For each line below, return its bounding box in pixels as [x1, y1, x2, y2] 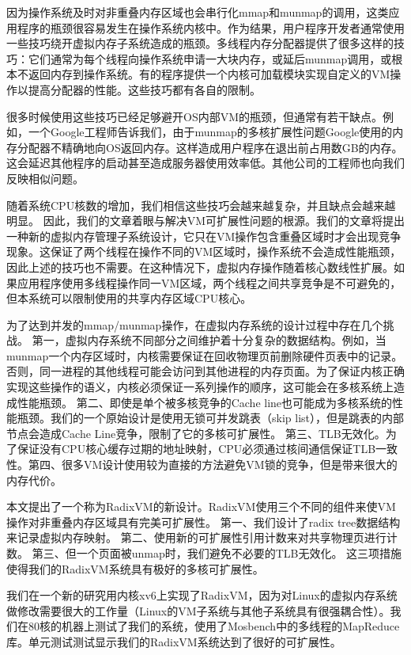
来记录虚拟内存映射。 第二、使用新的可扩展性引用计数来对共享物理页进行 [6, 529, 386, 546]
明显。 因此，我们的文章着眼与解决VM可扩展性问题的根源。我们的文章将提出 [6, 212, 405, 229]
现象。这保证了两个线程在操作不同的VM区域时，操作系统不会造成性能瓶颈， [6, 243, 402, 260]
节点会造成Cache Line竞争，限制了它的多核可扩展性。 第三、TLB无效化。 [6, 425, 386, 441]
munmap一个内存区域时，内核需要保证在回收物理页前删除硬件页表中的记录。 [6, 347, 403, 364]
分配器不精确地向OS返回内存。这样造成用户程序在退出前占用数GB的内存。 [17, 139, 403, 155]
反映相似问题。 [6, 169, 84, 186]
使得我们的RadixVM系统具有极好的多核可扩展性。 [6, 560, 264, 577]
